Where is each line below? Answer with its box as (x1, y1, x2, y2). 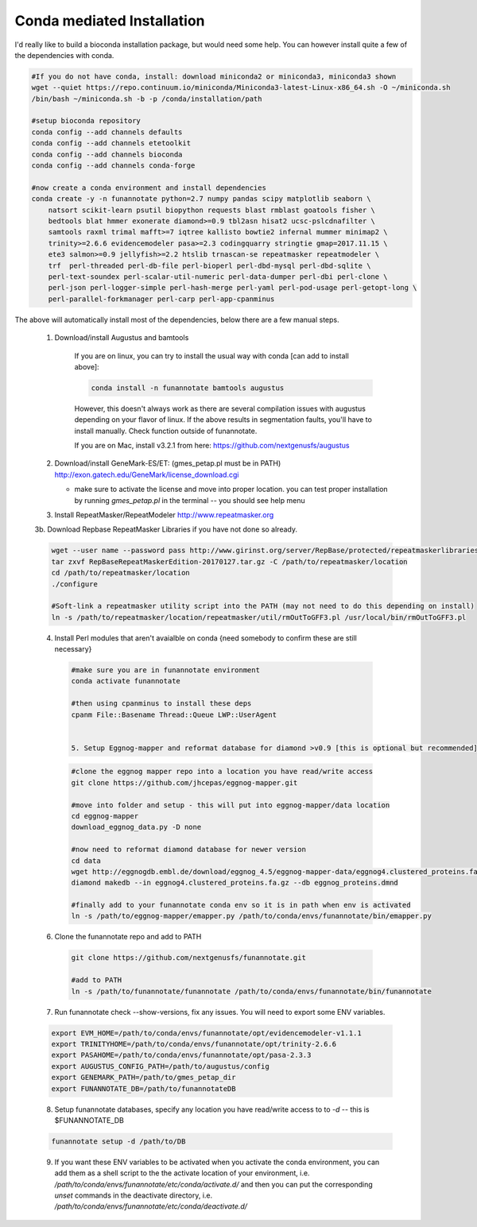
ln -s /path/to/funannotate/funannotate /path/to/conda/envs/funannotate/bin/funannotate (71, 986, 432, 996)
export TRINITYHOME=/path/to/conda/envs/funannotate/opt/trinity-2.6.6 (51, 1039, 337, 1048)
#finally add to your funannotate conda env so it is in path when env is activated (71, 900, 411, 910)
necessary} (54, 644, 92, 654)
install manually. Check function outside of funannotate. (74, 426, 258, 435)
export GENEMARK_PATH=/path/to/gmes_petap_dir (51, 1073, 236, 1082)
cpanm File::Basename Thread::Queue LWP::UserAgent (71, 710, 277, 719)
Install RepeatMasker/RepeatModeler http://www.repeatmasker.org (54, 509, 274, 520)
